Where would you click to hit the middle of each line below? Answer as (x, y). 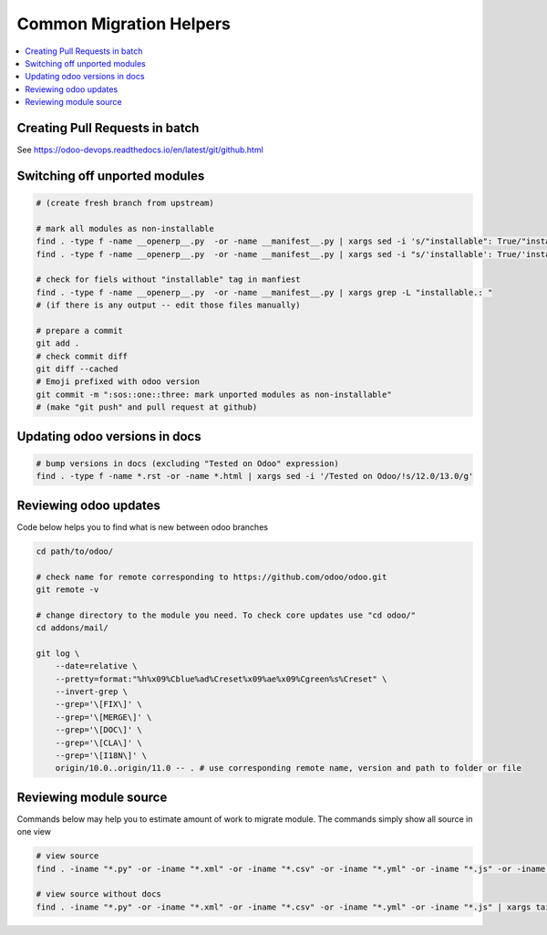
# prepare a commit (79, 330)
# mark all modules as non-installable (125, 229)
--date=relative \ (96, 666)
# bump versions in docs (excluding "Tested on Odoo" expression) (187, 463)
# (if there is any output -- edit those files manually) (168, 305)
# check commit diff (82, 356)
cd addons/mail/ (72, 628)
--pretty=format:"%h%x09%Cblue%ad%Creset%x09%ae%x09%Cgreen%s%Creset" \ (221, 679)
